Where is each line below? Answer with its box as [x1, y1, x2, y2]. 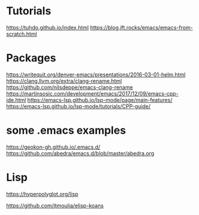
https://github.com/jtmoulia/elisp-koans [6, 202, 104, 209]
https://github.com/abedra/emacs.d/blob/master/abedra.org [6, 149, 154, 156]
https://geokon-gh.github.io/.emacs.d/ [6, 143, 100, 150]
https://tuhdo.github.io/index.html [6, 24, 89, 31]
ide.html [6, 96, 26, 103]
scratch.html [6, 30, 37, 37]
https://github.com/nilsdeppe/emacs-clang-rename [6, 84, 133, 91]
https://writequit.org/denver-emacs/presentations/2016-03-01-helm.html [6, 70, 186, 78]
